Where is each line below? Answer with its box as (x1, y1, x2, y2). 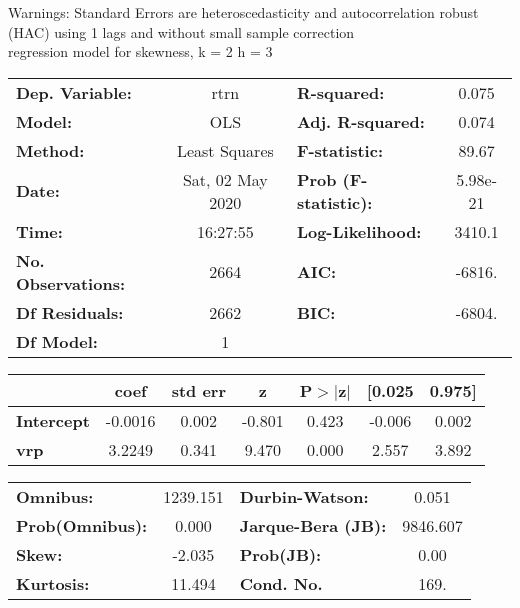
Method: (16, 138, 85, 162)
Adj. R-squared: (296, 109, 425, 133)
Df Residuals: (16, 300, 124, 324)
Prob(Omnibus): (16, 513, 148, 537)
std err (171, 378, 226, 402)
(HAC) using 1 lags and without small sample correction (8, 21, 355, 42)
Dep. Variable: (16, 80, 132, 104)
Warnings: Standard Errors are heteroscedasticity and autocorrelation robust (8, 2, 479, 22)
